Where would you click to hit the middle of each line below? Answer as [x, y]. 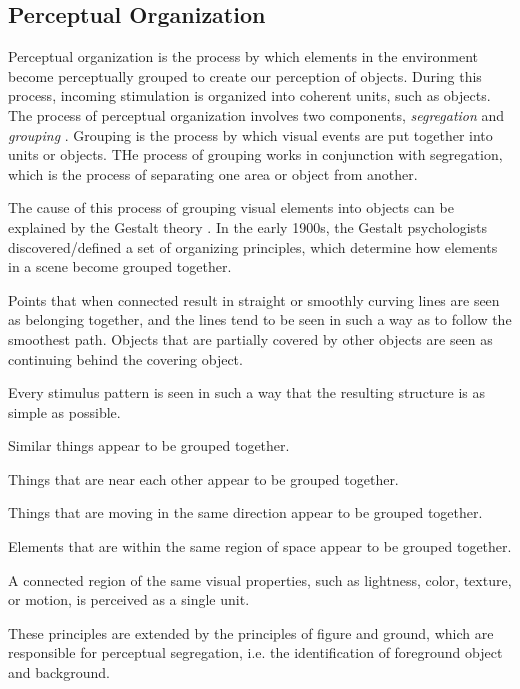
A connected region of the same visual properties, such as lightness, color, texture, [260, 579]
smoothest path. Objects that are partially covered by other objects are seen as [250, 338]
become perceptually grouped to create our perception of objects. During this [245, 75]
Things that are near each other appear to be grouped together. [203, 478]
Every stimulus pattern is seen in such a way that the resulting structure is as [247, 392]
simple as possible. [64, 411]
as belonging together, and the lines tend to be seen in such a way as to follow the [260, 319]
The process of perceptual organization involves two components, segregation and [256, 114]
